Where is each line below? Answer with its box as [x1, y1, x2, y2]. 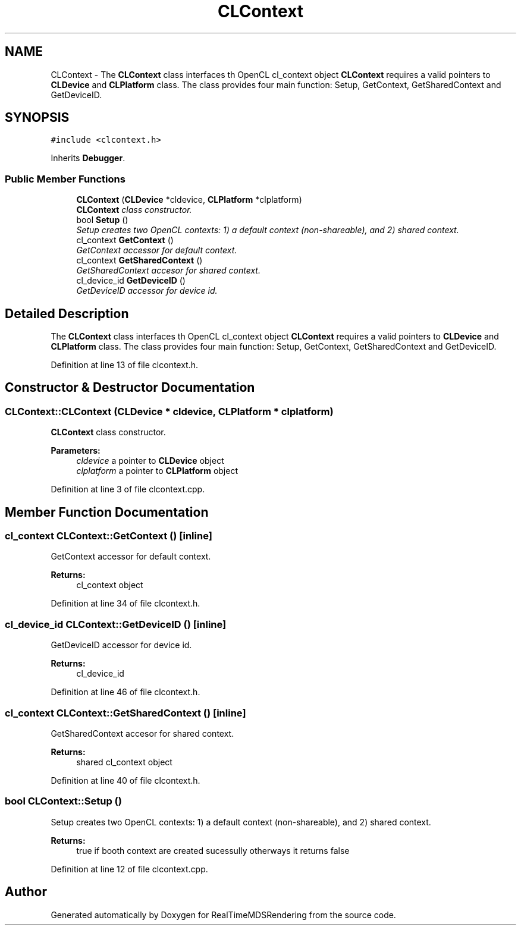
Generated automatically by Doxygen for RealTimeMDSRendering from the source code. [51, 909, 396, 920]
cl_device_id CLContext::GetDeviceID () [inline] [5, 618, 227, 630]
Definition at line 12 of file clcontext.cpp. [51, 863, 208, 874]
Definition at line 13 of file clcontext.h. [51, 360, 199, 370]
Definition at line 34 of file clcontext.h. [51, 598, 200, 609]
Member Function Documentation [5, 504, 209, 520]
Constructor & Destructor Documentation [5, 380, 255, 395]
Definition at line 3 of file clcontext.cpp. [51, 484, 205, 495]
